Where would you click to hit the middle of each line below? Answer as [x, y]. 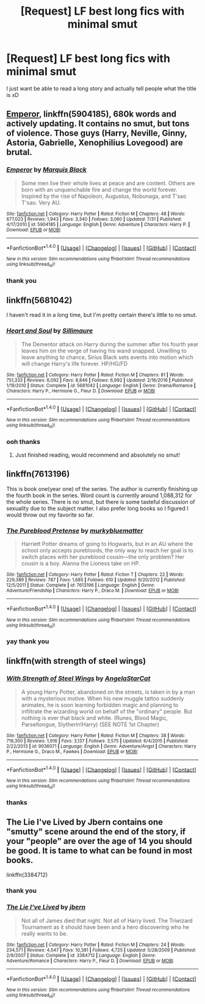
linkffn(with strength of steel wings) [76, 661]
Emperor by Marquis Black [47, 170]
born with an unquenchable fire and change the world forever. [99, 189]
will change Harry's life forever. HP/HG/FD [74, 363]
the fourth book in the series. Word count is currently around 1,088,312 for [99, 495]
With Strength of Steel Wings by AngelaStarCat [78, 678]
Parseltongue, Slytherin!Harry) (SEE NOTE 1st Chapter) [90, 724]
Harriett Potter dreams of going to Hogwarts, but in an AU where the [107, 544]
